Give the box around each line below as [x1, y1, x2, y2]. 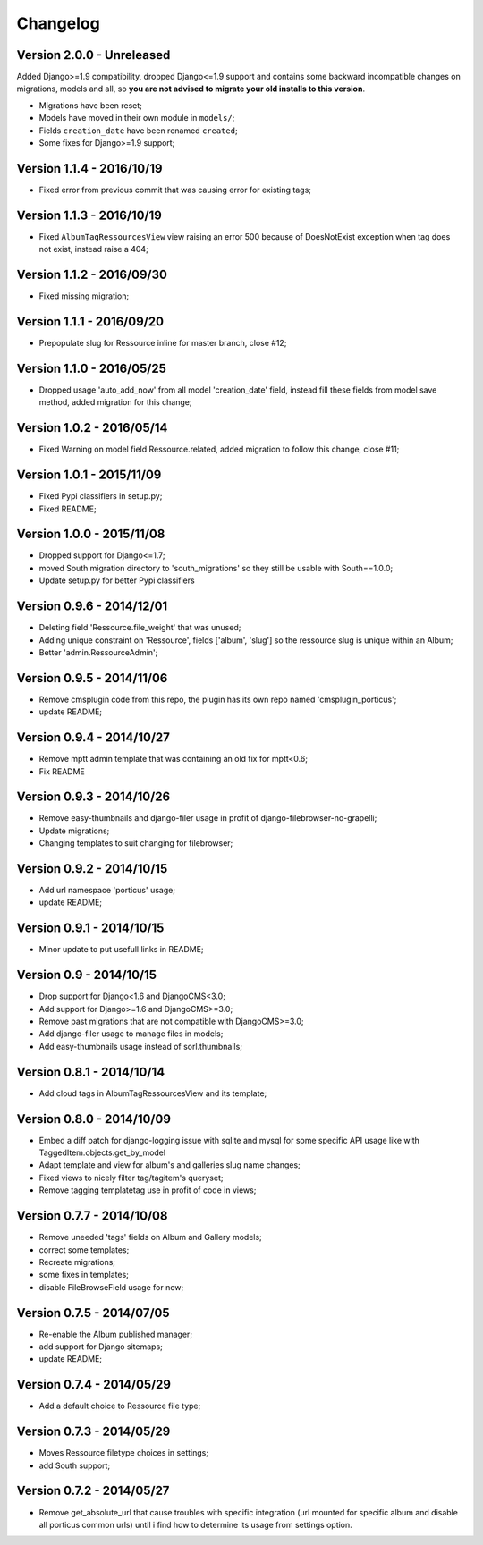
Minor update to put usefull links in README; [38, 944, 205, 955]
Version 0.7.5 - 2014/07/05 [16, 1305, 170, 1321]
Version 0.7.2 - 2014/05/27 [16, 1483, 170, 1499]
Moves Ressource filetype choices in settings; [38, 1448, 209, 1458]
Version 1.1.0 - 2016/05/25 [16, 360, 167, 376]
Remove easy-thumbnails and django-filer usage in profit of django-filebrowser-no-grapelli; [38, 813, 377, 823]
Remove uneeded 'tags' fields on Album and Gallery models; [38, 1232, 263, 1243]
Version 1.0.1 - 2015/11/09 [16, 468, 162, 483]
